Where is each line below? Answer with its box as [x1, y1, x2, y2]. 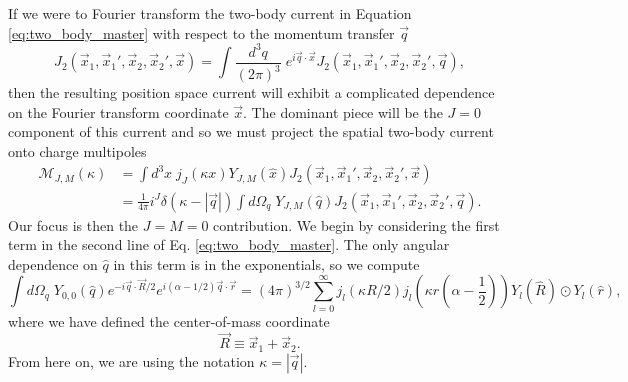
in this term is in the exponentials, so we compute [113, 253, 420, 274]
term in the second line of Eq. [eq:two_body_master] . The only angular [8, 234, 450, 255]
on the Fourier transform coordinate [8, 101, 229, 122]
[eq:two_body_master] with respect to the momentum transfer [8, 22, 395, 43]
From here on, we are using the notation [8, 350, 255, 371]
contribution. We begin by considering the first [213, 214, 500, 235]
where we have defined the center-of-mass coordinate [8, 310, 330, 331]
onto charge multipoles [8, 140, 147, 161]
